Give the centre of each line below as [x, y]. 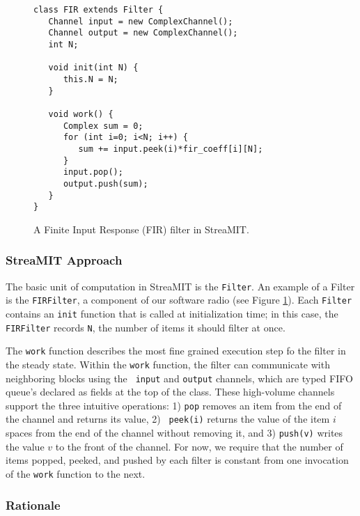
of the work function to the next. [76, 473]
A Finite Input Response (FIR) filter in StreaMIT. [141, 229]
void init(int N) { [93, 68]
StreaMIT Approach [64, 260]
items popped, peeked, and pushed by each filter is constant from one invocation [177, 460]
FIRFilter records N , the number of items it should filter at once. [146, 327]
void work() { [81, 114]
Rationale [33, 505]
